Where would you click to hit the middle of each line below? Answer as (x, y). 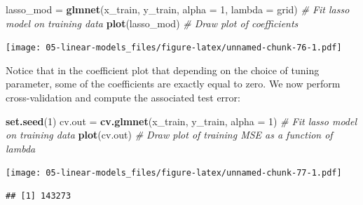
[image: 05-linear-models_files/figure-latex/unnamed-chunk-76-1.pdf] (174, 48)
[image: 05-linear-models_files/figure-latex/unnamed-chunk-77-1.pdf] (174, 173)
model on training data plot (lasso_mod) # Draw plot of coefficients (152, 23)
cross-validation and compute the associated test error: (123, 98)
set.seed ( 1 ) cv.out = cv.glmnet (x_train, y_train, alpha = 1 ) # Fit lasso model (181, 121)
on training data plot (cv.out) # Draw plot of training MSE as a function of (169, 135)
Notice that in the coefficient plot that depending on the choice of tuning (163, 70)
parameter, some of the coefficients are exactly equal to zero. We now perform (173, 84)
